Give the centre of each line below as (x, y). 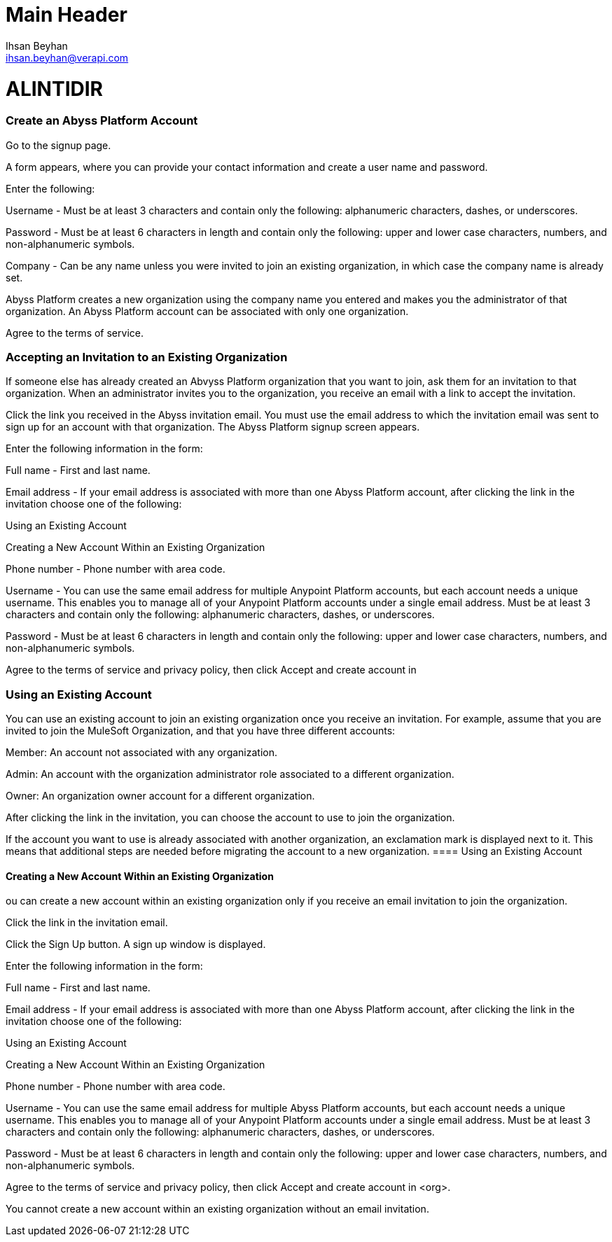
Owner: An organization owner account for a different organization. (160, 796)
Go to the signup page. (58, 145)
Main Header (67, 15)
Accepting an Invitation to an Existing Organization (147, 357)
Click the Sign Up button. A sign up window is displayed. (136, 944)
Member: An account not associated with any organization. (142, 753)
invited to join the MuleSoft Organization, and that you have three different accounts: (201, 731)
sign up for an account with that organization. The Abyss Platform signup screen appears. (213, 427)
